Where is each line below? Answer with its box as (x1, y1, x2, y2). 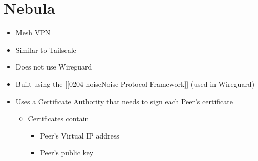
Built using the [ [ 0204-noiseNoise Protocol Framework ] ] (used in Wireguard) (15, 78, 255, 89)
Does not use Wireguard (15, 61, 92, 72)
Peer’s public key (40, 147, 94, 158)
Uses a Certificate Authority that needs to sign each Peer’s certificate (15, 96, 233, 106)
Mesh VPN (15, 27, 51, 38)
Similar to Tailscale (15, 44, 76, 55)
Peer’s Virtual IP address (40, 130, 119, 141)
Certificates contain (28, 113, 89, 124)
